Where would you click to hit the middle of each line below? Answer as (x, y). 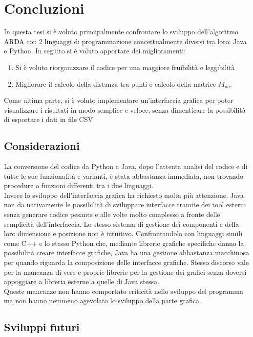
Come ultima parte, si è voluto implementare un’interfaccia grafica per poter (118, 100)
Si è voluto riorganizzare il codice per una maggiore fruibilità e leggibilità (125, 67)
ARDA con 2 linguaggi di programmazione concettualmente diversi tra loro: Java (125, 41)
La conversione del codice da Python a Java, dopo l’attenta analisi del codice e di (126, 166)
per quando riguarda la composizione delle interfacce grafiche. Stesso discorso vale (126, 262)
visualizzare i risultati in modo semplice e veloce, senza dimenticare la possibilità (125, 109)
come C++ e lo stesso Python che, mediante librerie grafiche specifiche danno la (124, 243)
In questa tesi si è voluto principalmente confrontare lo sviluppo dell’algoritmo (121, 32)
